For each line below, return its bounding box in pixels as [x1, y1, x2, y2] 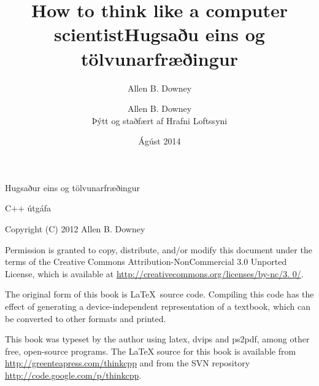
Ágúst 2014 [138, 135, 181, 148]
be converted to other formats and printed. [5, 312, 166, 325]
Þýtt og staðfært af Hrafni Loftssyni [91, 114, 228, 127]
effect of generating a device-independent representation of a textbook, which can [5, 300, 310, 313]
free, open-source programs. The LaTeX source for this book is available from [5, 344, 296, 357]
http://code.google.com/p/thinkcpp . [5, 369, 142, 381]
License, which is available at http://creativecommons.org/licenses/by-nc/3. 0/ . [5, 267, 304, 280]
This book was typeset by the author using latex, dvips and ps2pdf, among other [5, 333, 310, 345]
